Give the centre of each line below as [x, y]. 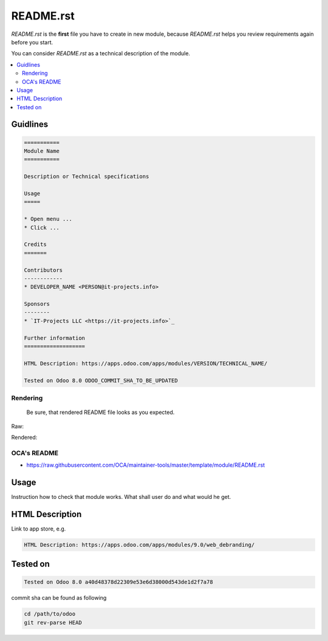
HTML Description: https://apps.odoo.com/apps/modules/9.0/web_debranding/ [139, 544]
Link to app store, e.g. [39, 529]
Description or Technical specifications [87, 177]
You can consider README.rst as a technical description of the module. [101, 53]
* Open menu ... [48, 219]
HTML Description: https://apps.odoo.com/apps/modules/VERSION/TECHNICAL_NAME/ [146, 363]
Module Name [42, 151]
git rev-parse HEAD [53, 622]
